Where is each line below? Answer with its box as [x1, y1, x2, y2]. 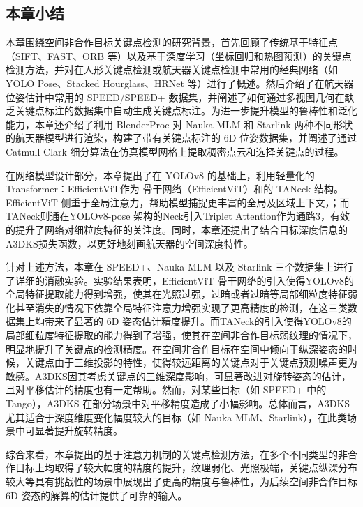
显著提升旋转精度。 [34, 423, 123, 438]
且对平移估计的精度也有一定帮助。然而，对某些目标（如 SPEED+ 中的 [6, 382, 327, 397]
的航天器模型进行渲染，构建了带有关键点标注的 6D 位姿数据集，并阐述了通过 [6, 130, 357, 145]
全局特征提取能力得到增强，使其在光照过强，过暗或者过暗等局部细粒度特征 [6, 287, 348, 301]
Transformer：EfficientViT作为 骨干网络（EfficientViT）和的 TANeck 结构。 [6, 181, 343, 196]
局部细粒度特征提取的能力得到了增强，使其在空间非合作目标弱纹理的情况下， [6, 328, 357, 342]
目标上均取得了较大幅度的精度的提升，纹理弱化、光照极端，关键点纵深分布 [15, 460, 357, 475]
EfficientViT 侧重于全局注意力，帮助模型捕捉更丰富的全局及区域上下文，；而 [6, 195, 350, 209]
